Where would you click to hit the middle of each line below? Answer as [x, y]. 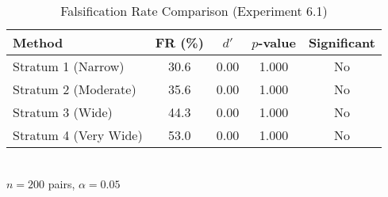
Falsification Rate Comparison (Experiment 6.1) [194, 11]
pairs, [61, 183]
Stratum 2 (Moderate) [75, 89]
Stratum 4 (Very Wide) [78, 135]
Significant [342, 42]
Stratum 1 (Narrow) [69, 66]
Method [38, 42]
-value [277, 42]
